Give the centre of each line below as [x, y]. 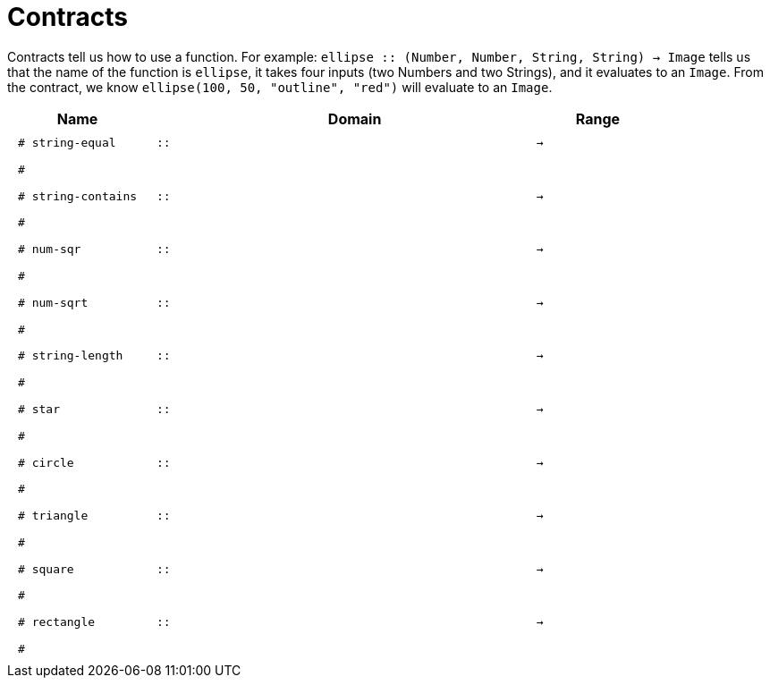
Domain [355, 118]
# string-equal [67, 143]
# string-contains [78, 196]
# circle [46, 462]
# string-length [71, 356]
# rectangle [57, 622]
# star [39, 409]
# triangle [53, 516]
